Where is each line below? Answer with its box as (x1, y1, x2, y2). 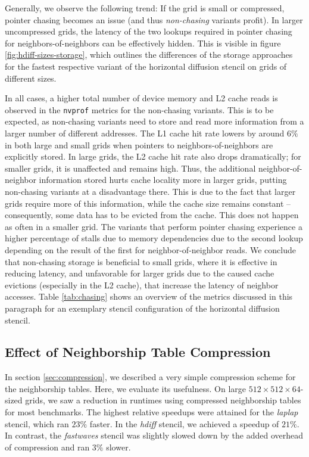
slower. (106, 440, 131, 453)
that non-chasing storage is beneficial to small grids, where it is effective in (5, 255, 277, 268)
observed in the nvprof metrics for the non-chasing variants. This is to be (5, 103, 274, 116)
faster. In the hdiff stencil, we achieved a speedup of (89, 417, 279, 430)
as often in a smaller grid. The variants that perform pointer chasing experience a (5, 220, 302, 232)
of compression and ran (5, 440, 90, 453)
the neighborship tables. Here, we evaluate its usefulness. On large (5, 382, 246, 394)
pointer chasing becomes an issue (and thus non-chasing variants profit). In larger (5, 13, 303, 26)
